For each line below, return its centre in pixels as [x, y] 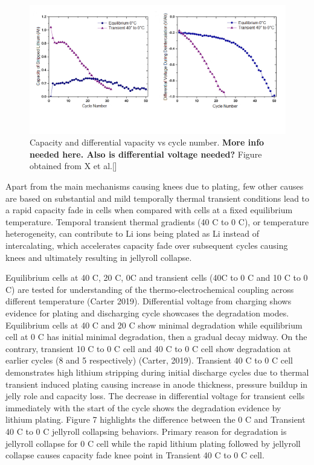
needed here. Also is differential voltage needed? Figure [146, 154]
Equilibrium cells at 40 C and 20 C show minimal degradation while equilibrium [154, 325]
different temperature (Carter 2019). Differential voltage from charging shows [149, 301]
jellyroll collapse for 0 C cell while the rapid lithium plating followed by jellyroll [153, 443]
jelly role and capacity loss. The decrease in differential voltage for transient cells [155, 396]
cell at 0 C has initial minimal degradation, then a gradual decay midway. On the [156, 337]
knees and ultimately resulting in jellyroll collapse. [99, 257]
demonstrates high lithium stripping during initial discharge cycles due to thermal [157, 372]
